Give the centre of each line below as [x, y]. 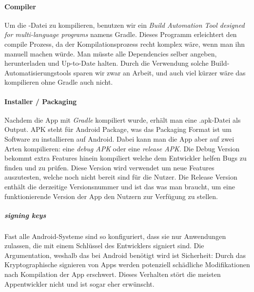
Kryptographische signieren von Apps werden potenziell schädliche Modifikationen [127, 265]
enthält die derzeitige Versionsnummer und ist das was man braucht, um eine [120, 186]
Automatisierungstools [38, 72]
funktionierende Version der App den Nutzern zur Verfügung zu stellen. [111, 196]
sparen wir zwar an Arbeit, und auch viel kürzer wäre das [159, 72]
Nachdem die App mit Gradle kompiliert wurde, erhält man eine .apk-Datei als [123, 119]
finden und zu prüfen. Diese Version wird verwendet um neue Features [109, 167]
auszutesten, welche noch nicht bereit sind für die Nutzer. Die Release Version [121, 177]
